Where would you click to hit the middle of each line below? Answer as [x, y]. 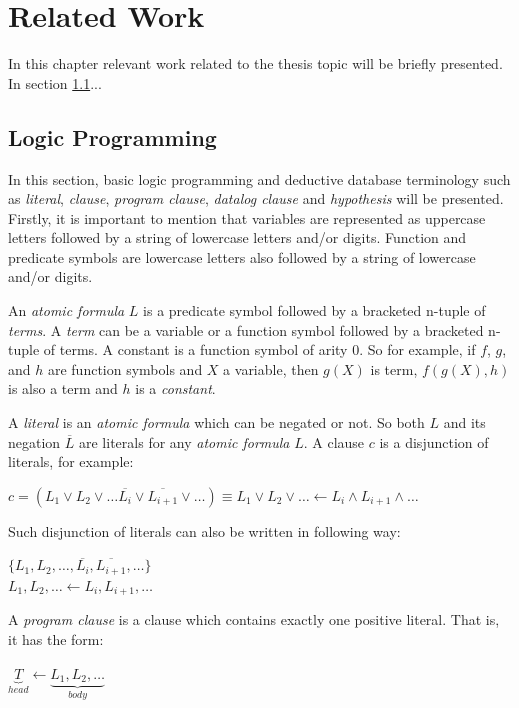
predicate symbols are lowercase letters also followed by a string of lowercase [242, 256]
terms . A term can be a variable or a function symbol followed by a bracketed [246, 329]
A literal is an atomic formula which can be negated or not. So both [216, 422]
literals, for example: [71, 461]
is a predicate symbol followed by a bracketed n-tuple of [314, 310]
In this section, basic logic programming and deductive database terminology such [259, 178]
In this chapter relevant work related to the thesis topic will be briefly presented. [255, 63]
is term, [394, 368]
